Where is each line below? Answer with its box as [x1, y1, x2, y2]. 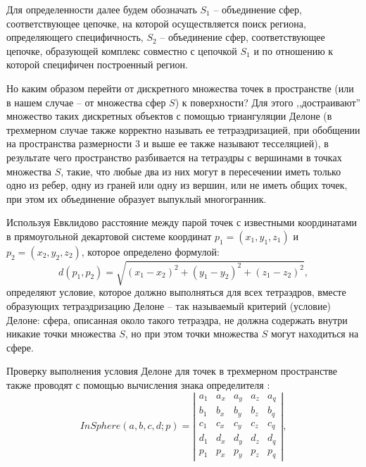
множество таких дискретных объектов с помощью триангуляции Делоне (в [6, 108, 332, 123]
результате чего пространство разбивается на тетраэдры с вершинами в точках [6, 149, 342, 164]
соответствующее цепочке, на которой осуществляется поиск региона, [6, 15, 306, 30]
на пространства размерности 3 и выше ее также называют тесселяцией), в [6, 136, 329, 151]
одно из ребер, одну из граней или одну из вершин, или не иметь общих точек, [6, 178, 348, 192]
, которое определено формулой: [81, 244, 220, 259]
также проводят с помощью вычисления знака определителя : [6, 378, 270, 392]
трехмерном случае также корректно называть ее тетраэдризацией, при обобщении [6, 122, 360, 137]
